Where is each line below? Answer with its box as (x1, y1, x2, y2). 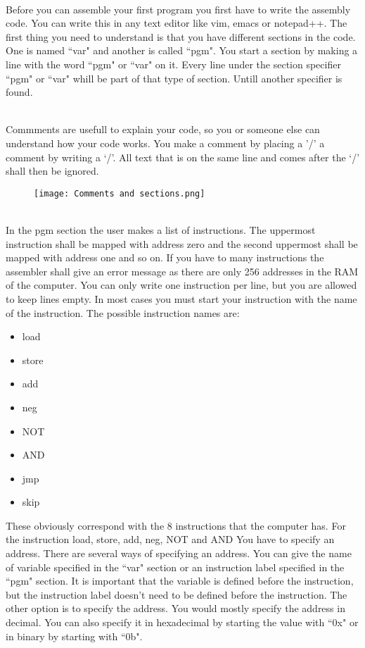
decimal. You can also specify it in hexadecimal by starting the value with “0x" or (6, 615, 359, 630)
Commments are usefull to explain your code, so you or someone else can (6, 122, 320, 137)
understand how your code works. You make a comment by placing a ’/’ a (6, 135, 325, 150)
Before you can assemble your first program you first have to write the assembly (6, 1, 351, 16)
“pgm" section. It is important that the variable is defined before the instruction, (6, 573, 354, 588)
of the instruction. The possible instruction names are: (6, 305, 240, 320)
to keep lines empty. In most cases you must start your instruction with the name (6, 291, 357, 306)
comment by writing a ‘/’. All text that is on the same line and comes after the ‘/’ (6, 149, 360, 164)
